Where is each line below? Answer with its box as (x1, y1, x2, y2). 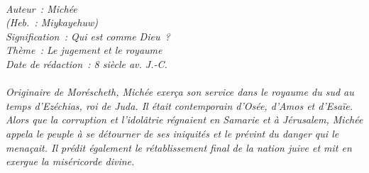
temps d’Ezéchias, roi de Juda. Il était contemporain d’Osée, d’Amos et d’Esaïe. (6, 98, 353, 113)
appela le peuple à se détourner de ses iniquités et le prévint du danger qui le (6, 125, 339, 140)
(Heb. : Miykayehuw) (6, 15, 98, 30)
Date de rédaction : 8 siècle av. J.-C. (6, 56, 167, 71)
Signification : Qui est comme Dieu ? (6, 28, 170, 43)
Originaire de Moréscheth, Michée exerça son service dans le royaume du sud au (6, 84, 354, 99)
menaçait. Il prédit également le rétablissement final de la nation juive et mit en (6, 140, 352, 155)
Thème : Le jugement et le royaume (6, 43, 163, 57)
